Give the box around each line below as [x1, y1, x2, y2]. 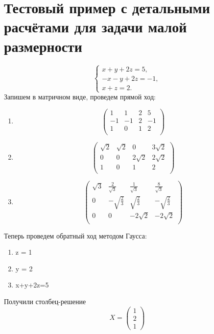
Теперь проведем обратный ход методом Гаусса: [4, 230, 147, 240]
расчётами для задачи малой [4, 17, 187, 37]
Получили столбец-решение [4, 296, 86, 307]
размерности [4, 36, 82, 56]
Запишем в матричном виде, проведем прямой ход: [4, 92, 156, 102]
